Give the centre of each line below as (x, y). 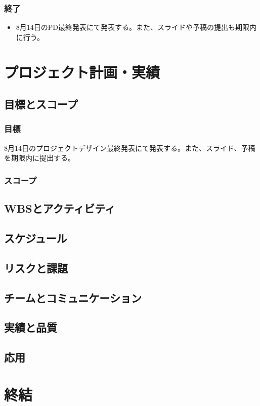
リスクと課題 (36, 268)
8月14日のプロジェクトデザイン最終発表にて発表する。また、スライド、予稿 (130, 148)
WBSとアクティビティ (60, 208)
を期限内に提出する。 (39, 158)
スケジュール (36, 238)
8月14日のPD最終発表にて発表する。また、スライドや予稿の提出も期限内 (136, 27)
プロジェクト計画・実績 (82, 72)
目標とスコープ (41, 104)
